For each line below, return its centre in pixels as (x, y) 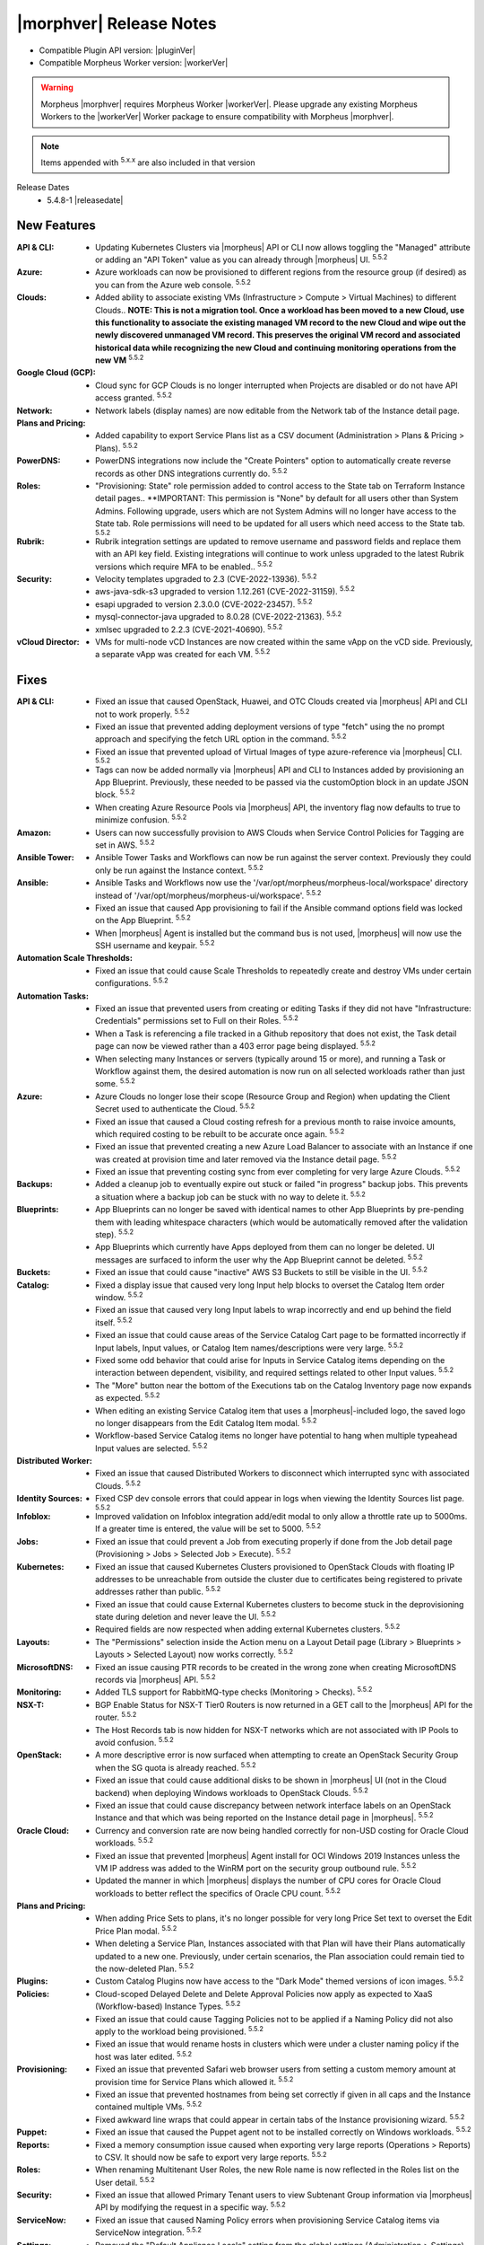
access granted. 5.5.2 (134, 397)
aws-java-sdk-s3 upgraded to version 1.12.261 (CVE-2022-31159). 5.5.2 (225, 591)
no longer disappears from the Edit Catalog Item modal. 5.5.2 (206, 1422)
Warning (57, 88)
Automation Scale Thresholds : (75, 958)
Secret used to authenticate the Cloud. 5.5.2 (175, 1108)
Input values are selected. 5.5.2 (151, 1448)
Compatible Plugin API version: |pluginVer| (117, 50)
